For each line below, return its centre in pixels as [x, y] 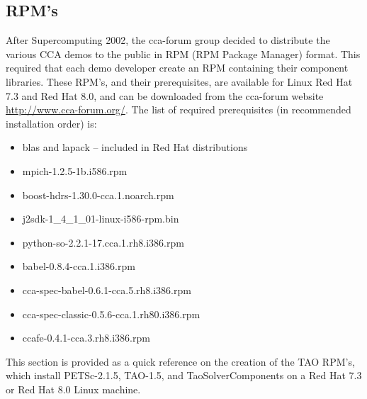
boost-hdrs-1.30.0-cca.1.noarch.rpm [98, 195]
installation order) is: [51, 123]
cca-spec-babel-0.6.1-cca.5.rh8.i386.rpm [107, 290]
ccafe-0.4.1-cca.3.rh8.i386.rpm [86, 338]
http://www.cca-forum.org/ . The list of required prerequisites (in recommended [179, 109]
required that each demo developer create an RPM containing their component [177, 68]
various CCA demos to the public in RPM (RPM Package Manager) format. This [183, 54]
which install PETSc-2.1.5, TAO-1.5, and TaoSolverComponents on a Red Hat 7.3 [184, 375]
